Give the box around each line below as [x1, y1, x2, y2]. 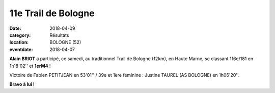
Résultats [49, 32, 69, 38]
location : [9, 39, 29, 45]
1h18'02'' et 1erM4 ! [9, 63, 51, 69]
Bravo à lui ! [9, 81, 35, 87]
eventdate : [9, 46, 33, 53]
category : [9, 32, 31, 38]
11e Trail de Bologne [9, 8, 95, 19]
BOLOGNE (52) [49, 39, 81, 45]
